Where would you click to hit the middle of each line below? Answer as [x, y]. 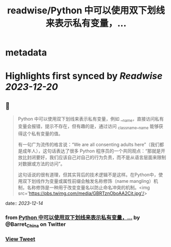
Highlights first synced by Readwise [84, 76]
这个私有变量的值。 [42, 134]
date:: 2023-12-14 [24, 203]
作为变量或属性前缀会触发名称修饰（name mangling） [97, 181]
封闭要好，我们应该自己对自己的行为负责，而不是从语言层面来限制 [97, 157]
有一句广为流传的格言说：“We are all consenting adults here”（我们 [89, 144]
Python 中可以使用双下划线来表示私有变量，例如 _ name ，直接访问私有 [91, 120]
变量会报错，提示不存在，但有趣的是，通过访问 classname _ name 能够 [88, 127]
